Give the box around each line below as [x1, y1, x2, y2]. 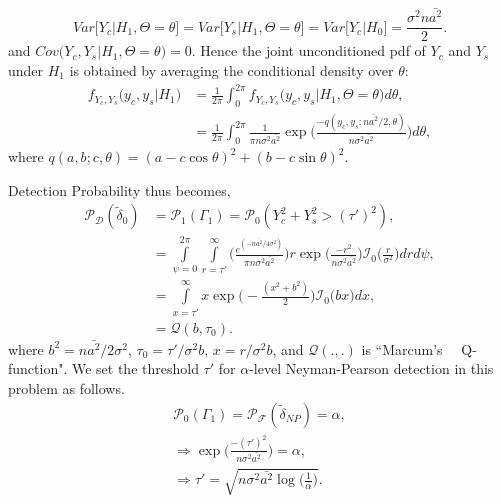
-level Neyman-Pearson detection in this [249, 358, 494, 379]
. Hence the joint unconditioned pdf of [191, 40, 426, 61]
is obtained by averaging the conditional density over [69, 59, 394, 80]
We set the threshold [71, 358, 199, 379]
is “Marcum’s [361, 338, 443, 359]
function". [8, 358, 68, 379]
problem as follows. [8, 378, 125, 399]
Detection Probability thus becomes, [8, 179, 231, 200]
